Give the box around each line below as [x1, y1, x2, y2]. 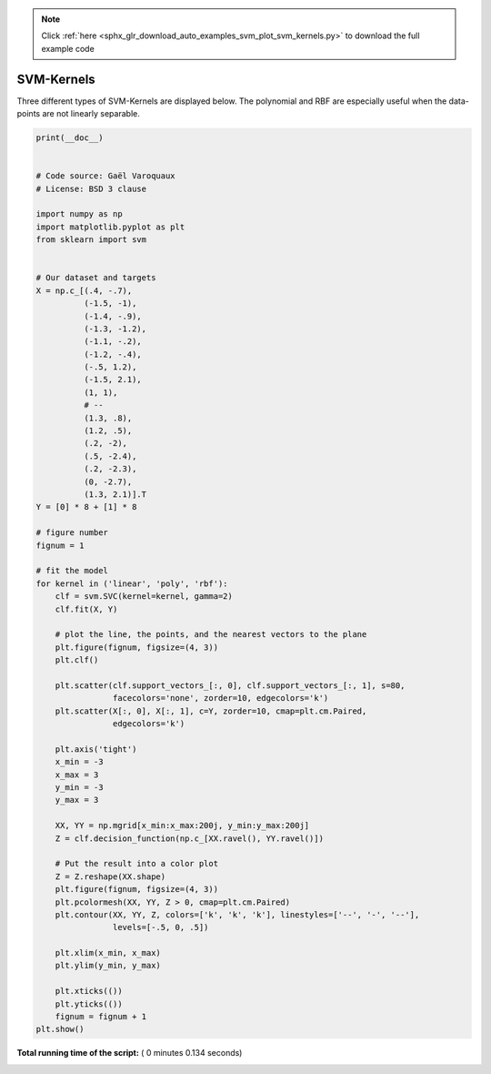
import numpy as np [35, 209, 123, 219]
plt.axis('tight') [55, 744, 137, 755]
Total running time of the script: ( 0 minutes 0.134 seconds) [16, 1048, 243, 1059]
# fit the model [35, 565, 109, 576]
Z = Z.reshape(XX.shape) [55, 871, 166, 882]
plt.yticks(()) [55, 998, 123, 1009]
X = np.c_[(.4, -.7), [35, 285, 133, 296]
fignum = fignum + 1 [55, 1011, 147, 1022]
